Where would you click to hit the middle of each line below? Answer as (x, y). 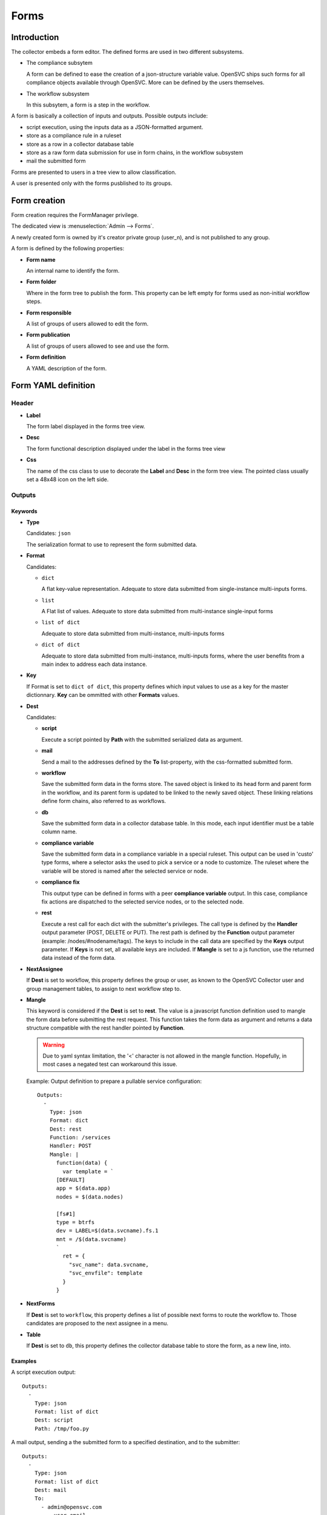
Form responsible (49, 313)
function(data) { (82, 1163)
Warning (54, 1045)
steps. (34, 301)
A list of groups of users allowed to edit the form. (87, 324)
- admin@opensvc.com (71, 1507)
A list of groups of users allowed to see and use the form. (98, 346)
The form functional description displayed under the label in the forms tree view (126, 448)
